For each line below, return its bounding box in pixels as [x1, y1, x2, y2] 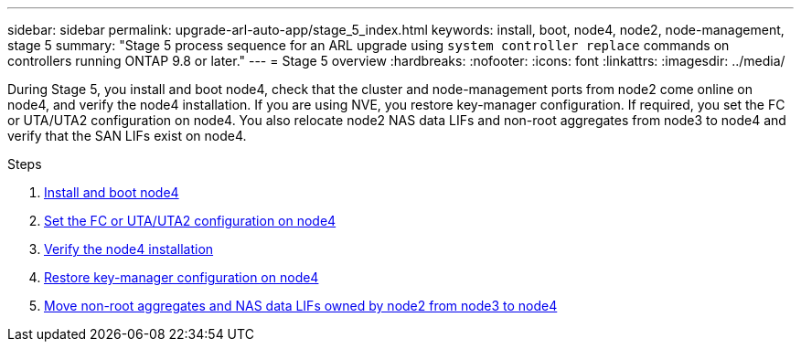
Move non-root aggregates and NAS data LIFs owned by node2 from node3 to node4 [44, 298, 558, 313]
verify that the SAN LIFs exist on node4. [7, 128, 247, 143]
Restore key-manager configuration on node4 [44, 270, 319, 285]
